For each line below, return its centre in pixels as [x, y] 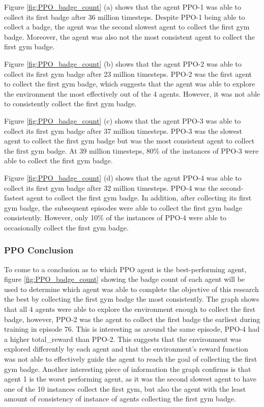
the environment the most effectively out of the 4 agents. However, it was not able [132, 93]
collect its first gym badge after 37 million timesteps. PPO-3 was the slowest [123, 130]
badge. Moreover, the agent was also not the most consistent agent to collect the [129, 36]
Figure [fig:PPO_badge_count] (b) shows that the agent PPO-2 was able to [123, 63]
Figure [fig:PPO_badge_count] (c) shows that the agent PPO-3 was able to [123, 120]
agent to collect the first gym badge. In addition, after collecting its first [139, 198]
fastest [14, 198]
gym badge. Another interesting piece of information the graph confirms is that [128, 369]
